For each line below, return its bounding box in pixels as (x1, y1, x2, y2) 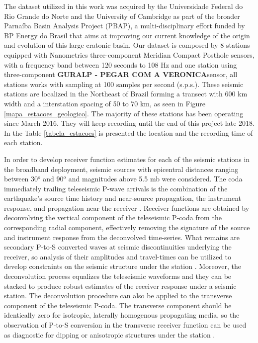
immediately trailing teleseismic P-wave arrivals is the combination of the (4, 183, 228, 193)
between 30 (4, 173, 38, 184)
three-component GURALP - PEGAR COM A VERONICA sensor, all (4, 69, 238, 80)
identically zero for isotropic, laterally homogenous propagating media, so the (4, 310, 240, 320)
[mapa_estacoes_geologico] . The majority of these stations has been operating (4, 108, 244, 118)
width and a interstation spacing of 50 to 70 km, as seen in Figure (4, 98, 206, 108)
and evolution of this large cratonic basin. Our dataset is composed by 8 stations (4, 40, 250, 50)
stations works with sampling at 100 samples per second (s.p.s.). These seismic (4, 79, 244, 89)
